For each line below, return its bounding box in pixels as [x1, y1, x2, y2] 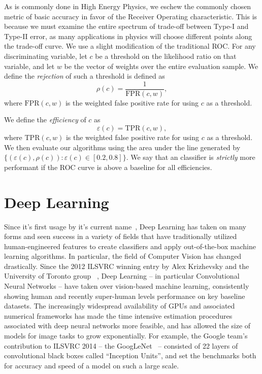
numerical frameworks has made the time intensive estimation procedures [4, 310, 233, 321]
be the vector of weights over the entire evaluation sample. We [64, 60, 258, 71]
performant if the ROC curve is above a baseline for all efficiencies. [4, 161, 212, 172]
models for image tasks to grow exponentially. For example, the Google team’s [4, 330, 248, 341]
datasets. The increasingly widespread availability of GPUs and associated [4, 300, 235, 311]
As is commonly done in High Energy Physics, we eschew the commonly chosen [4, 1, 251, 11]
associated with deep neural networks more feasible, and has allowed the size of [4, 320, 251, 331]
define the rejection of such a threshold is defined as [4, 71, 165, 81]
